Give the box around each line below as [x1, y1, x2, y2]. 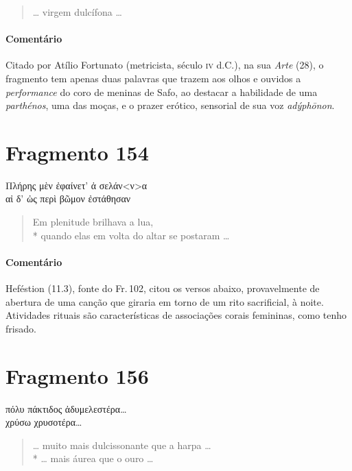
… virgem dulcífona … [32, 5, 122, 19]
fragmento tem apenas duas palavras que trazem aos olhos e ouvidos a [5, 71, 301, 85]
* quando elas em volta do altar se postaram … [32, 228, 230, 242]
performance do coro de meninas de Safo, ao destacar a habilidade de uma [5, 84, 318, 99]
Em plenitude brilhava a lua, [32, 215, 154, 229]
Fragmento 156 [5, 361, 149, 389]
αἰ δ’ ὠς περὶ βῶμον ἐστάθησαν [5, 191, 131, 206]
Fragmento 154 [5, 138, 149, 166]
